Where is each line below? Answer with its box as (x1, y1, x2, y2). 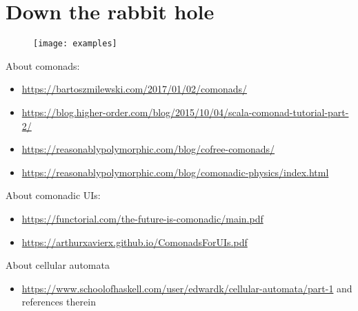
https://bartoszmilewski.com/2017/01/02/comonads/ (21, 82, 248, 96)
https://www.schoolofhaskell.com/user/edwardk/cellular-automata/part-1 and (21, 281, 352, 295)
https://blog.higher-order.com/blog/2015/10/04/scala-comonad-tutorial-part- (21, 104, 349, 119)
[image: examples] (33, 39, 117, 49)
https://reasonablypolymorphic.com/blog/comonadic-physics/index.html (21, 164, 329, 179)
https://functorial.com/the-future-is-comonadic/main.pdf (21, 211, 263, 225)
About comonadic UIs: (6, 188, 101, 202)
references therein (21, 294, 96, 309)
